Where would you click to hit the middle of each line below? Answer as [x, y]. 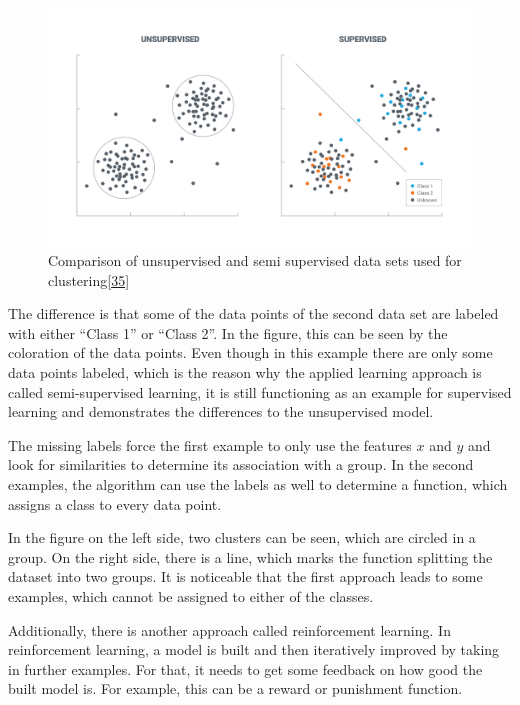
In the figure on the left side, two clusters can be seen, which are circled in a [242, 537]
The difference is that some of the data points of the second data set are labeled [253, 313]
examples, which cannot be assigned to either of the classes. [191, 596]
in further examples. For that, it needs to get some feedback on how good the [245, 668]
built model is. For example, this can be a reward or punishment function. [235, 688]
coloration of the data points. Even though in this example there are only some [250, 352]
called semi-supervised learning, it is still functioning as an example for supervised [260, 391]
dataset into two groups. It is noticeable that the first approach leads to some [245, 576]
